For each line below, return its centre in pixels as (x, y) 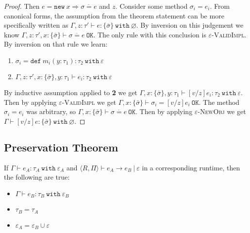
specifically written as (36, 25)
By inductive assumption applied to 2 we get (71, 92)
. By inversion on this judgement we (190, 25)
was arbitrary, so (51, 111)
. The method (219, 102)
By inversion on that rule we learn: (56, 44)
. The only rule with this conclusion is (150, 34)
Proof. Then (22, 6)
